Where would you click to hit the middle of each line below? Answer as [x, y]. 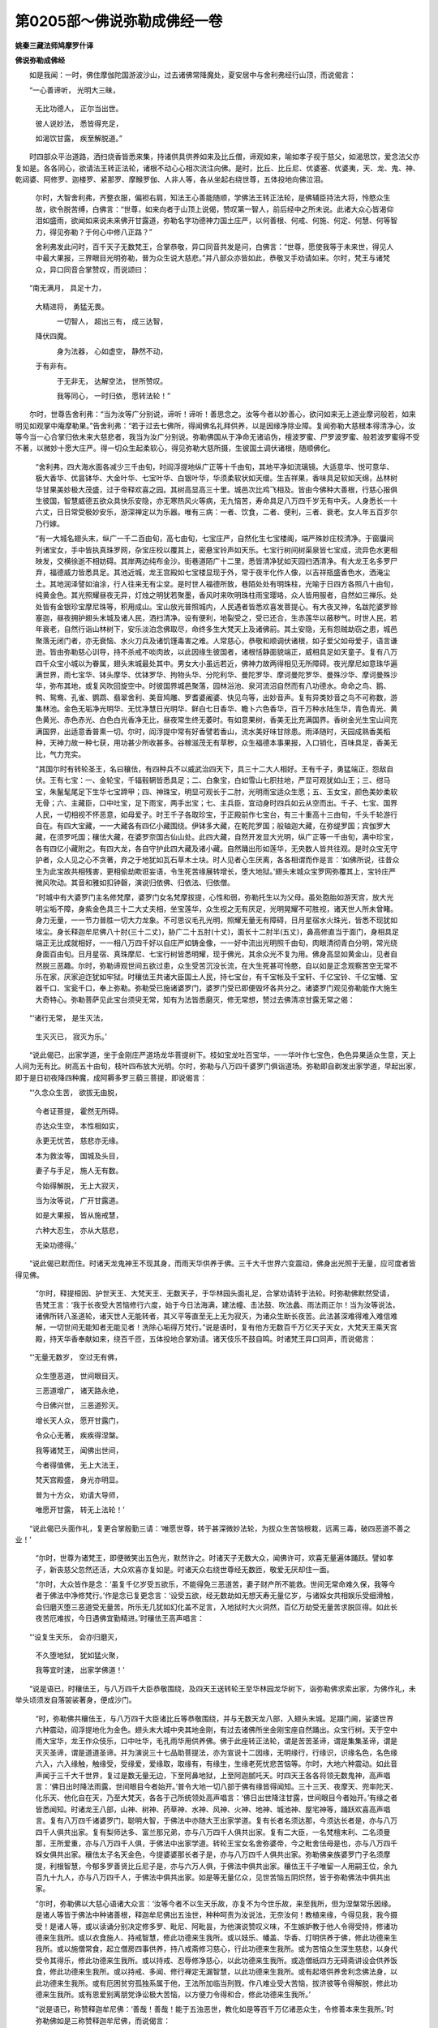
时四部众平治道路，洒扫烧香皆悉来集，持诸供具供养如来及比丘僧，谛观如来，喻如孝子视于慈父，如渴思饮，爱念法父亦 [224, 157]
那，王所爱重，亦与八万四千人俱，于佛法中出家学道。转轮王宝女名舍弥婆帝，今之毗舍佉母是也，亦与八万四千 [216, 1843]
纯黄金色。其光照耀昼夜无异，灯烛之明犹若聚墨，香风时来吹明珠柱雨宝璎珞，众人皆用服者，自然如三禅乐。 [213, 595]
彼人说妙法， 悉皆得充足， [79, 123]
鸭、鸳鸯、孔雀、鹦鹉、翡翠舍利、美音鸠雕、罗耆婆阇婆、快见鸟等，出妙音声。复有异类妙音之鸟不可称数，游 [216, 697]
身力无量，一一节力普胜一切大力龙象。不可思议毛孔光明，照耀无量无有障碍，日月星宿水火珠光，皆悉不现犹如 [216, 920]
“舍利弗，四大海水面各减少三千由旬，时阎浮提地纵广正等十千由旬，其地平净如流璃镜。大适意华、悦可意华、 [215, 466]
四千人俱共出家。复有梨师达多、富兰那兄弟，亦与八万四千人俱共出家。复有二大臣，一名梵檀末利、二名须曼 [213, 1832]
